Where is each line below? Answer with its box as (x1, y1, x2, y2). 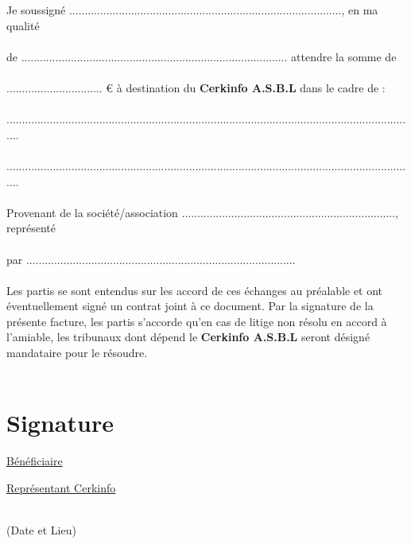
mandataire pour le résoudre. (6, 344, 148, 361)
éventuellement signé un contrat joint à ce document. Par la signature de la (6, 297, 374, 314)
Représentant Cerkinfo (6, 479, 116, 495)
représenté (6, 220, 56, 236)
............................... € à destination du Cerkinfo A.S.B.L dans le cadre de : (6, 79, 386, 95)
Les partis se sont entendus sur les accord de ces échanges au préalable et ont (6, 282, 383, 298)
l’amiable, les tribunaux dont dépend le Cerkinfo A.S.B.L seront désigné (6, 328, 370, 345)
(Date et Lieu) (6, 522, 76, 538)
